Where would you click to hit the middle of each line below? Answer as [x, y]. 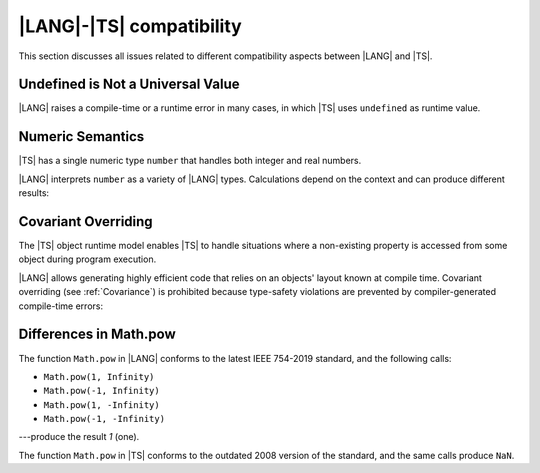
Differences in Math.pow [97, 334]
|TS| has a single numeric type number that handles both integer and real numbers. [190, 161]
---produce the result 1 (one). [79, 437]
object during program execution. [87, 259]
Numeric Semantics [81, 136]
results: [34, 193]
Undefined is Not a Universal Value [129, 84]
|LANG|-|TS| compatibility [130, 26]
